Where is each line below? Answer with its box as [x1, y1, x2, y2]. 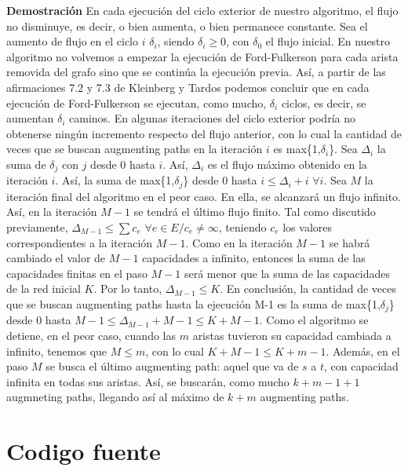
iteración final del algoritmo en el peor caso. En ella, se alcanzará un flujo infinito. [6, 188, 401, 204]
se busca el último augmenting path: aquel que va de [46, 358, 299, 374]
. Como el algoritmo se [259, 312, 369, 328]
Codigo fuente [6, 435, 161, 467]
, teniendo [218, 219, 267, 235]
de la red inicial [6, 280, 81, 297]
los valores [282, 219, 332, 235]
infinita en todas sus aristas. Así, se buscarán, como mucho [6, 373, 290, 389]
